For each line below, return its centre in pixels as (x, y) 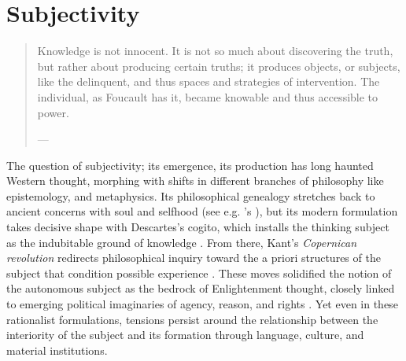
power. (53, 112)
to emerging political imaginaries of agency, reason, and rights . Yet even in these (202, 304)
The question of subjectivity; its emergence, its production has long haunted (190, 165)
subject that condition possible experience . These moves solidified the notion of (199, 273)
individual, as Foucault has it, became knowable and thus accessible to (208, 96)
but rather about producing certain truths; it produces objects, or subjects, (219, 66)
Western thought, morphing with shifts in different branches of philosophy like (195, 180)
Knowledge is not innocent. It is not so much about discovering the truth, (215, 51)
